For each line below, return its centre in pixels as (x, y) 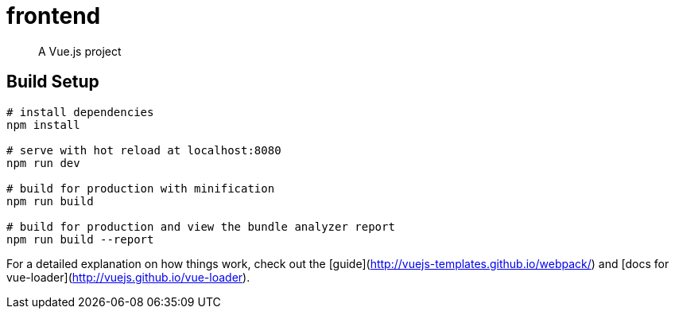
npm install (43, 124)
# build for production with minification (141, 188)
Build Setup (53, 82)
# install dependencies (80, 112)
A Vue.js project (80, 51)
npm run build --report (80, 239)
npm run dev (43, 163)
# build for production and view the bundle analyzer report (201, 226)
